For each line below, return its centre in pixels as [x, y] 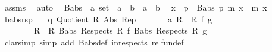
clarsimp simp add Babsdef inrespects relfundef [94, 42]
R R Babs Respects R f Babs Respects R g [120, 30]
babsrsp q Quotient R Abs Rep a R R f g [108, 19]
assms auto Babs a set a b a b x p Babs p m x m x [136, 7]
